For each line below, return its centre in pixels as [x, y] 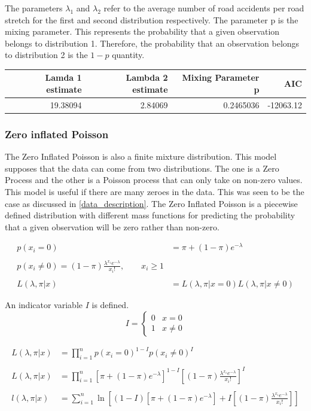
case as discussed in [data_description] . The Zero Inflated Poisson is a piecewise [151, 203]
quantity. [128, 55]
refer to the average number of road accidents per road [204, 8]
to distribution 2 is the [46, 55]
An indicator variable [44, 305]
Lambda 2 [147, 77]
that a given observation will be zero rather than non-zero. [112, 226]
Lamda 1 [63, 77]
